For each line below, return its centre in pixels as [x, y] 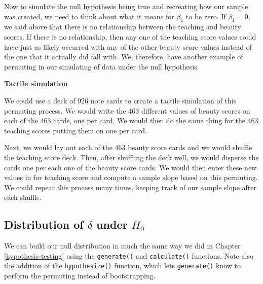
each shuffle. [23, 197]
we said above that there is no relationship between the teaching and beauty [123, 27]
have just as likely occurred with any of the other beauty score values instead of [128, 46]
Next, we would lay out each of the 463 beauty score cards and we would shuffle [128, 147]
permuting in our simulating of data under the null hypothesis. [102, 66]
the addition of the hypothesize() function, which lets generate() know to [122, 265]
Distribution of [44, 224]
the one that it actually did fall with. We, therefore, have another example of [124, 57]
